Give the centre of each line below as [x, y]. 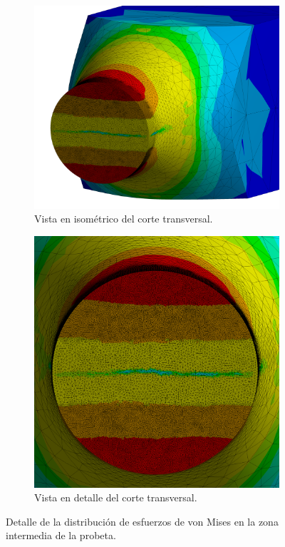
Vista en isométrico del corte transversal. [124, 219]
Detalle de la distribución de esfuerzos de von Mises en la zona [142, 521]
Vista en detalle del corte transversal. [116, 497]
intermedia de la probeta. [61, 535]
